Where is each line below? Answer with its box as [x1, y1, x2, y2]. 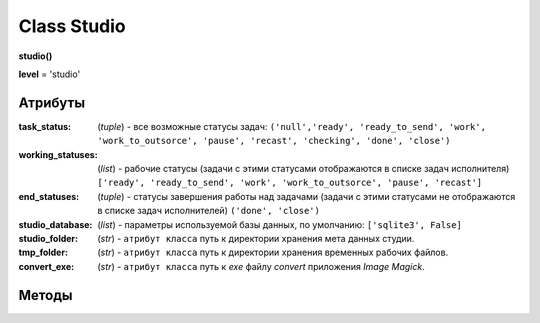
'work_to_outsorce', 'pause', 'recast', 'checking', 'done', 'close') [97, 135, 451, 147]
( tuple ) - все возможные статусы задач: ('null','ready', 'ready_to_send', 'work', [97, 120, 487, 132]
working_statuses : [18, 148, 99, 160]
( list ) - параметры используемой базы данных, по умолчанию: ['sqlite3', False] [97, 218, 462, 230]
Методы [18, 286, 73, 304]
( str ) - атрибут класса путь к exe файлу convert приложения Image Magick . [97, 260, 425, 272]
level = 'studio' [18, 68, 81, 80]
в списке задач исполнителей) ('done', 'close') [97, 205, 320, 217]
